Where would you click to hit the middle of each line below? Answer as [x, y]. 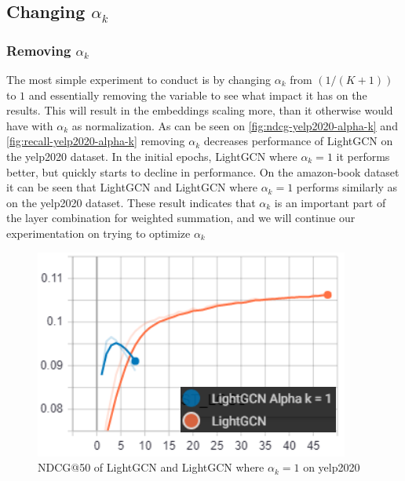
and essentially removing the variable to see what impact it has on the [198, 95]
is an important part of [330, 202]
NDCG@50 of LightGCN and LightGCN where [151, 467]
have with [30, 125]
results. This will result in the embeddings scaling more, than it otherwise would [200, 110]
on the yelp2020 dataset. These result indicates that [131, 202]
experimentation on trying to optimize [99, 233]
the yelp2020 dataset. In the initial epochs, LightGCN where [152, 156]
